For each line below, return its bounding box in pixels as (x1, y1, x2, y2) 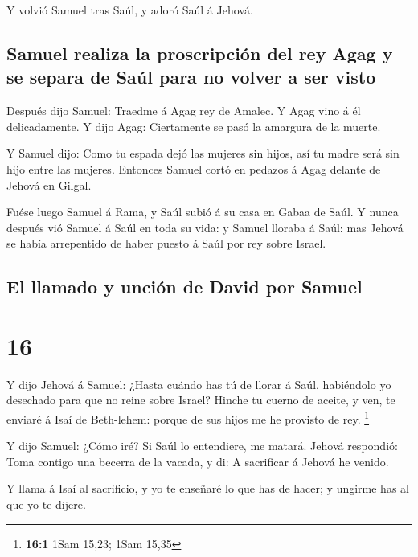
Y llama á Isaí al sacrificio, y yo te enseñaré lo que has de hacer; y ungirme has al (6, 480, 409, 497)
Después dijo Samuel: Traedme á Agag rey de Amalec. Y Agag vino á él (6, 102, 361, 119)
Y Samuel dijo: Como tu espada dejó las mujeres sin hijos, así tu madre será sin (6, 145, 400, 162)
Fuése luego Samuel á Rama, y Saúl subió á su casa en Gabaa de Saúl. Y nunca (6, 203, 399, 220)
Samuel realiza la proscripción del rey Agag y (6, 40, 393, 65)
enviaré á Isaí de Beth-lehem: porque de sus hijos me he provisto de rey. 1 (6, 408, 370, 427)
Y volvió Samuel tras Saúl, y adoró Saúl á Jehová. (6, 2, 253, 18)
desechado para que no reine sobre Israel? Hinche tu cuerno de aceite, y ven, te (6, 391, 395, 408)
